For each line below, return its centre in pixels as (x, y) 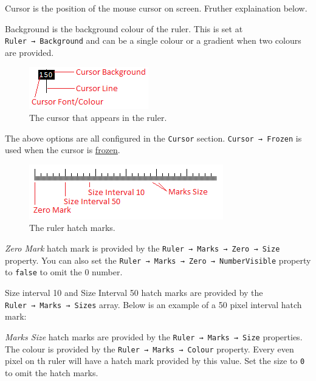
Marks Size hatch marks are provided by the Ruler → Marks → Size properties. (154, 336)
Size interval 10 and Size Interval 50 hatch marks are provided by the (134, 293)
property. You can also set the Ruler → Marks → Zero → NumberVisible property (158, 260)
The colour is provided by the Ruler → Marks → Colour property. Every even (149, 348)
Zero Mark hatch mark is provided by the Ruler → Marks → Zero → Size (143, 248)
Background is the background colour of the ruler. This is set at (124, 28)
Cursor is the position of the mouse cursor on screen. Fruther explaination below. (156, 8)
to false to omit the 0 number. (64, 272)
